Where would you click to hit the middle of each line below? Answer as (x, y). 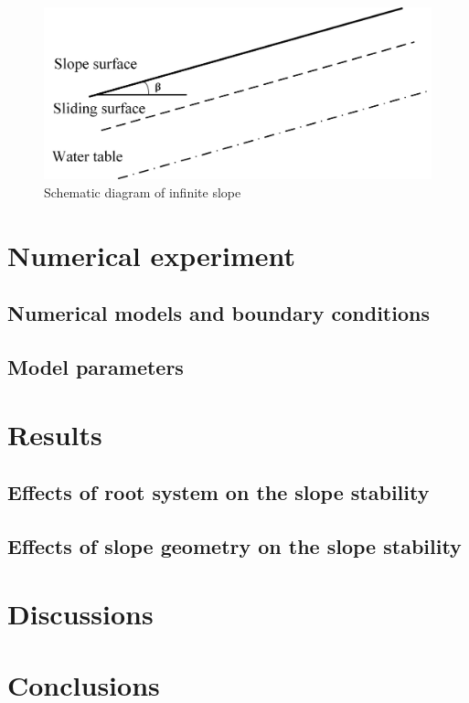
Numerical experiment (152, 255)
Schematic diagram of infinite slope (143, 192)
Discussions (80, 613)
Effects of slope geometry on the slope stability (234, 546)
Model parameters (96, 367)
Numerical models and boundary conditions (219, 313)
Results (55, 434)
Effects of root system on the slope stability (219, 492)
